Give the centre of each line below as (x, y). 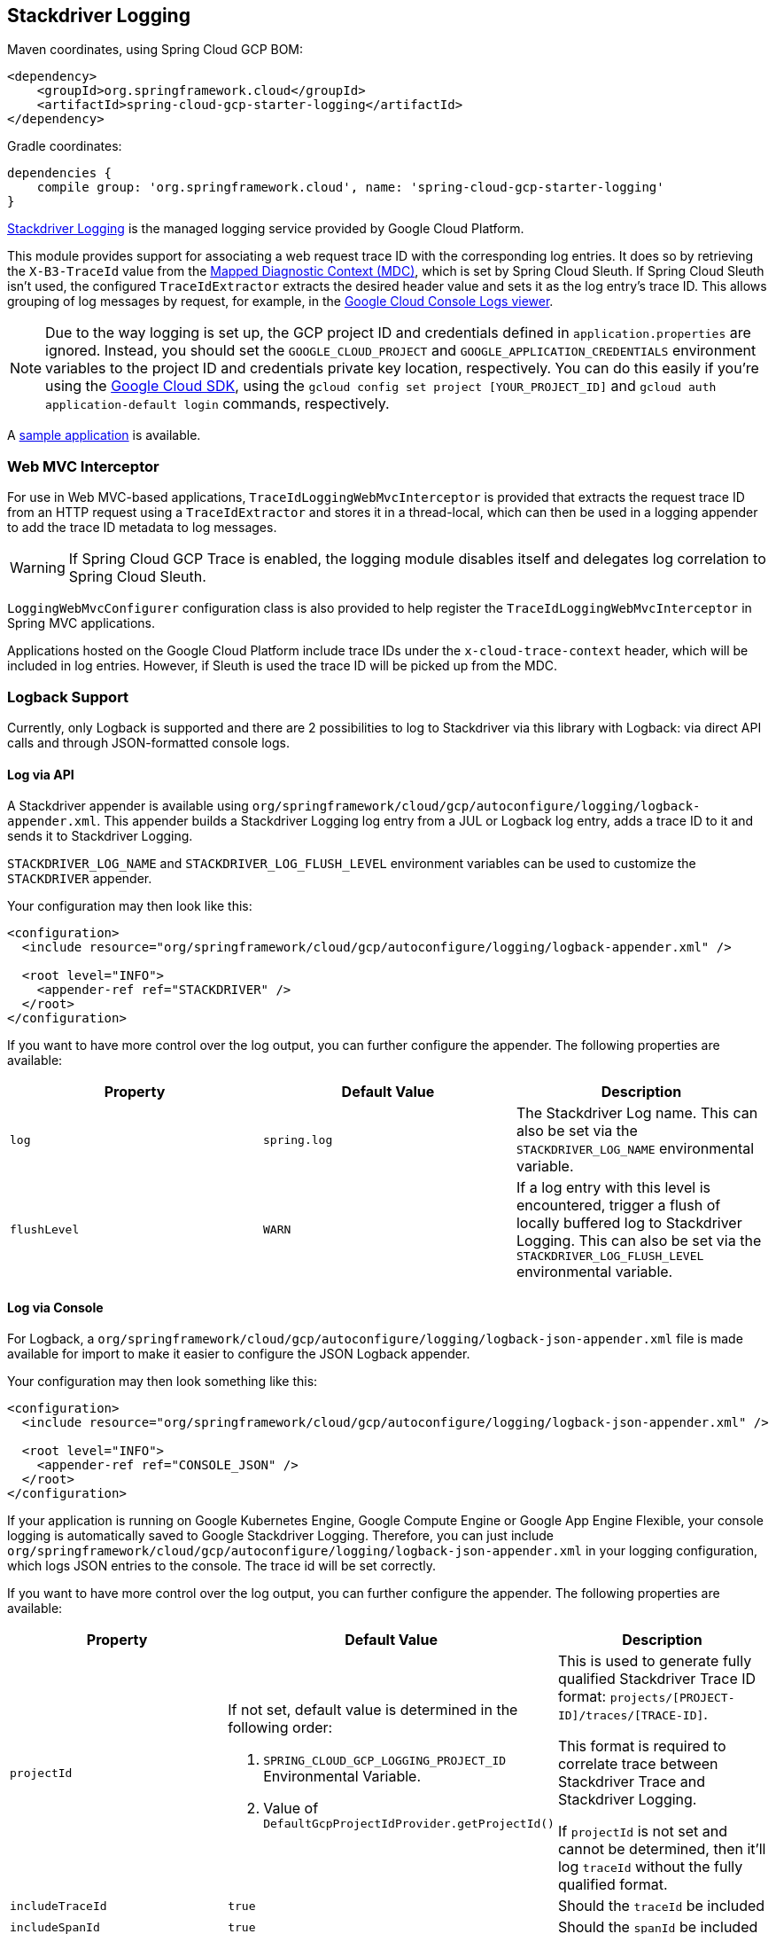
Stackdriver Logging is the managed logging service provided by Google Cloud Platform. (266, 229)
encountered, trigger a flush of (618, 1206)
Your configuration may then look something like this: (163, 1382)
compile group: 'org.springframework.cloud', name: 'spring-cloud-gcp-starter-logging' (350, 188)
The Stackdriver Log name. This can (637, 1113)
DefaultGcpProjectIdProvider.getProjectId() (409, 1824)
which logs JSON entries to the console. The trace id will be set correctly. (222, 1566)
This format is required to (642, 1746)
